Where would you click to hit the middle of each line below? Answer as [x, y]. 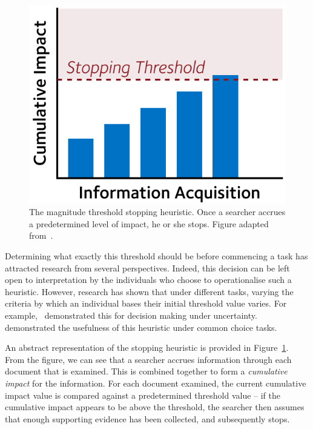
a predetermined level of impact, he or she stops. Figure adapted [149, 223]
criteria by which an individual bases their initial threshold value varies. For [146, 303]
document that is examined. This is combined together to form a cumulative [146, 371]
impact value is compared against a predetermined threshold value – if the [143, 395]
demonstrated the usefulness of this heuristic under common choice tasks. [141, 327]
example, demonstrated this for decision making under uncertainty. [131, 315]
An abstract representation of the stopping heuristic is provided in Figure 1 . [147, 348]
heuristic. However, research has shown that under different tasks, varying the [149, 291]
